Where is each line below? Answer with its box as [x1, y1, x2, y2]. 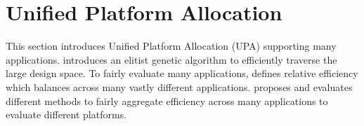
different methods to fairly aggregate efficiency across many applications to [6, 93, 328, 108]
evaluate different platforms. [6, 107, 127, 122]
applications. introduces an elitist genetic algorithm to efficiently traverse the [6, 52, 337, 66]
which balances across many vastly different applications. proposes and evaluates [6, 79, 353, 94]
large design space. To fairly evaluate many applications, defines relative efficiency [6, 66, 358, 80]
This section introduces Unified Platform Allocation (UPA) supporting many [6, 38, 337, 53]
